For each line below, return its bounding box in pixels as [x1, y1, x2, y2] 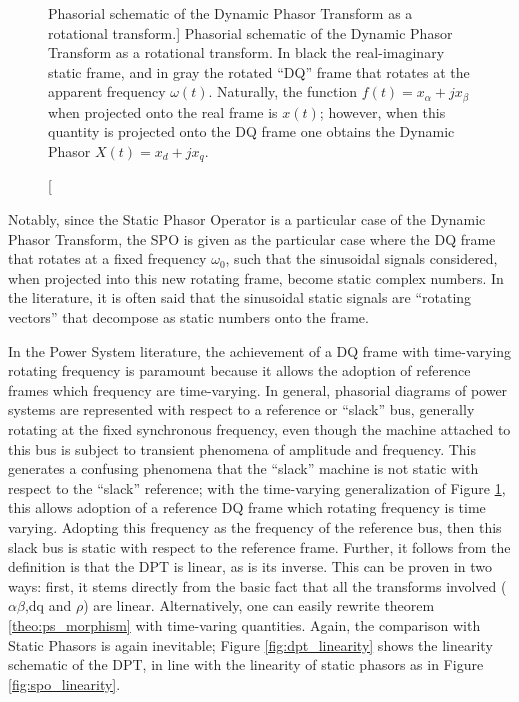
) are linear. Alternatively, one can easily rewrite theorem [83, 595, 435, 616]
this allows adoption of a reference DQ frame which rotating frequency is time [8, 497, 486, 518]
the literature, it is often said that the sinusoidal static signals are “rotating [8, 287, 472, 308]
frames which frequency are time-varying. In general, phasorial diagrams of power [8, 379, 508, 400]
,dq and [24, 595, 72, 616]
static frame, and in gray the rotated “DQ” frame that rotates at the [48, 61, 470, 82]
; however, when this [319, 101, 446, 122]
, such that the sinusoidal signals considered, [225, 248, 498, 269]
